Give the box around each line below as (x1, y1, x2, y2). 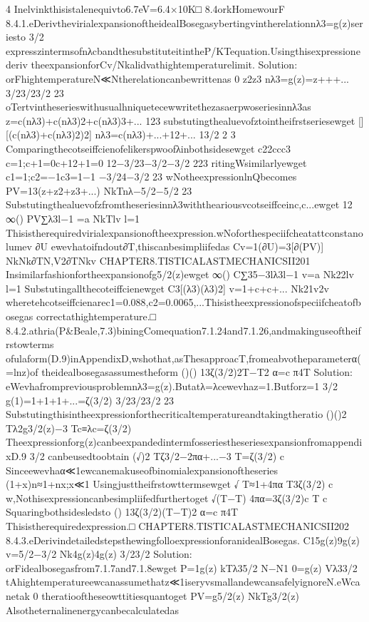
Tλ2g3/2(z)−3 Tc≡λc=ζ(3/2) (6, 420, 132, 435)
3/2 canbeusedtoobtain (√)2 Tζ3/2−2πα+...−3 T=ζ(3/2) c (29, 449, 285, 463)
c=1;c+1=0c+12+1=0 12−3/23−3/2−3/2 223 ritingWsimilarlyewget (6, 155, 307, 170)
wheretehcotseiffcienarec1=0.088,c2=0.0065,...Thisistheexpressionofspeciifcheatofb (6, 295, 361, 310)
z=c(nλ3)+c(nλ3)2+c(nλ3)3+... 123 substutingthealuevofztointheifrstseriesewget (6, 113, 355, 128)
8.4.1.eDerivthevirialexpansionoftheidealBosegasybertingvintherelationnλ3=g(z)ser (6, 15, 363, 30)
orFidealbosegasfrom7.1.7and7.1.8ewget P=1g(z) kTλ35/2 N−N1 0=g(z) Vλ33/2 (6, 560, 358, 575)
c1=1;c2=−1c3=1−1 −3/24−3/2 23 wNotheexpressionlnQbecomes (6, 169, 297, 184)
